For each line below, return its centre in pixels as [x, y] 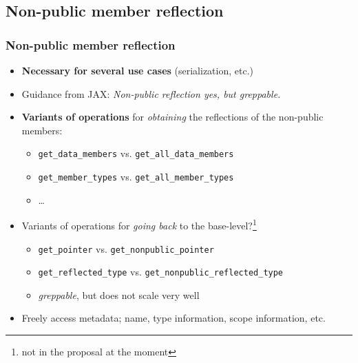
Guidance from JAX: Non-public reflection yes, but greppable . [151, 93]
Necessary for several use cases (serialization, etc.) [137, 70]
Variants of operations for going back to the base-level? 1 [139, 224]
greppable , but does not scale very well [119, 294]
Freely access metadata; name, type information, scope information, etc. [173, 318]
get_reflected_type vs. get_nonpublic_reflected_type [161, 272]
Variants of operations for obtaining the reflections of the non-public [172, 117]
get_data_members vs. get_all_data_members [136, 153]
